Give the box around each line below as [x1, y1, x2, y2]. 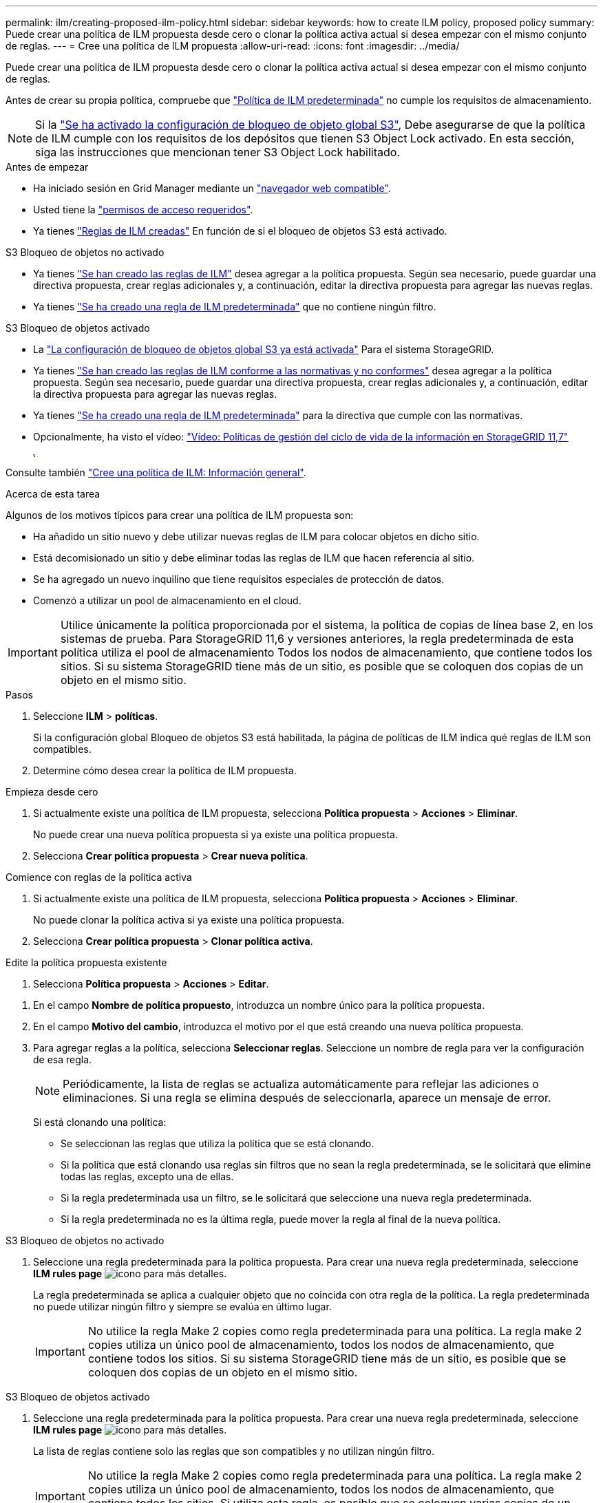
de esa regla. [33, 1054, 92, 1065]
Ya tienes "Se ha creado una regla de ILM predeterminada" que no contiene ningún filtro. [33, 301, 436, 312]
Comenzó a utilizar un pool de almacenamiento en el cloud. [33, 595, 301, 606]
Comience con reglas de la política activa [6, 871, 192, 883]
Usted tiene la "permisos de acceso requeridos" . [33, 204, 253, 215]
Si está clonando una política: [33, 1116, 167, 1128]
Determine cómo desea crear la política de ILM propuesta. [33, 765, 297, 776]
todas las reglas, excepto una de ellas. [61, 1171, 234, 1182]
